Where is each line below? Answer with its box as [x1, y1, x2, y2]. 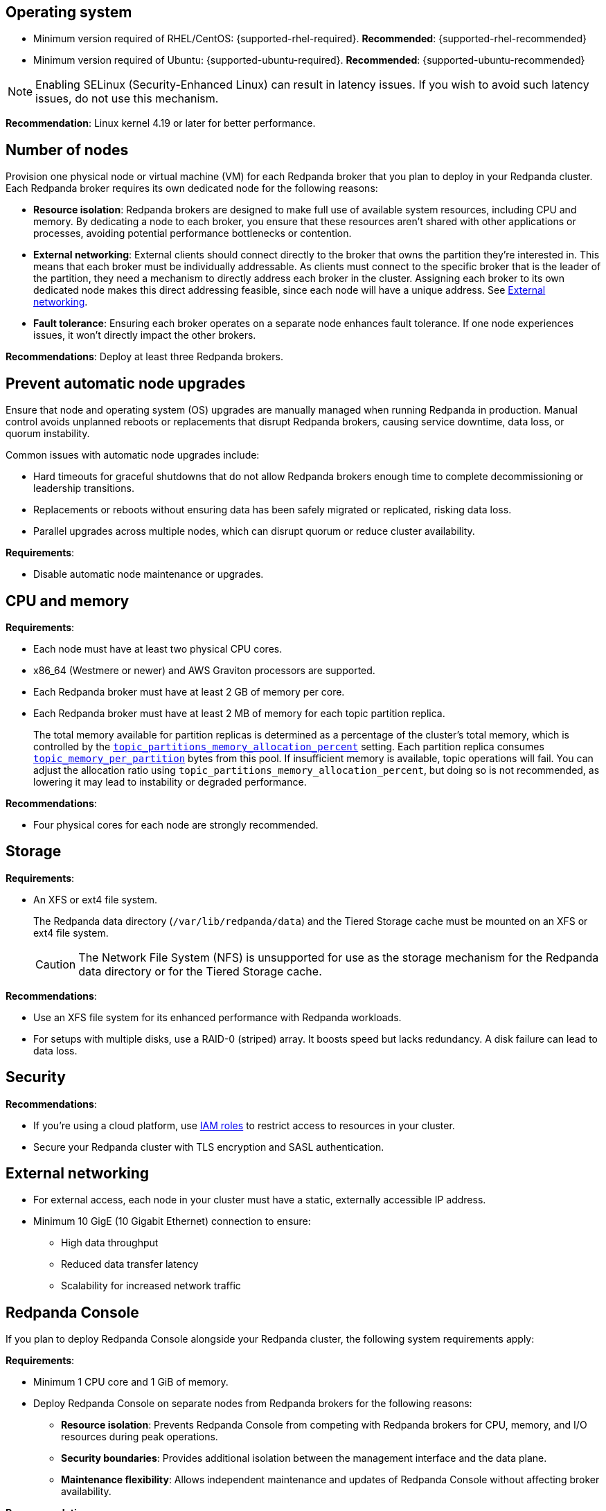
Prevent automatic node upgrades [6, 374, 246, 392]
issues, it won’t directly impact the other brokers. [33, 329, 256, 342]
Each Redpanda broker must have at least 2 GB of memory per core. [33, 685, 345, 698]
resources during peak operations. [61, 1431, 218, 1443]
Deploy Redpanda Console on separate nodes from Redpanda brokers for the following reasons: [33, 1397, 472, 1410]
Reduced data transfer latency [61, 1258, 199, 1271]
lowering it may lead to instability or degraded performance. [33, 775, 307, 788]
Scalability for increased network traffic [61, 1280, 241, 1292]
